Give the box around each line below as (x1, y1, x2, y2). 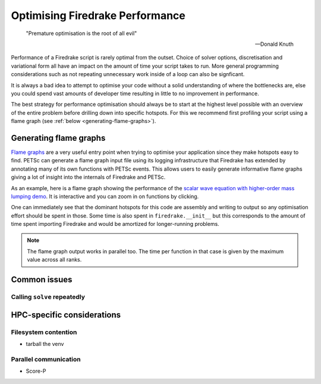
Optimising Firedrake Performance (11, 9, 185, 22)
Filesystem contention (11, 328, 77, 336)
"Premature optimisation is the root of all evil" (26, 30, 137, 37)
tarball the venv (26, 341, 64, 347)
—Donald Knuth (254, 40, 294, 48)
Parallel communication (11, 355, 81, 363)
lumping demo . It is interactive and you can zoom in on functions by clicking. (11, 193, 199, 200)
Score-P (26, 367, 46, 374)
